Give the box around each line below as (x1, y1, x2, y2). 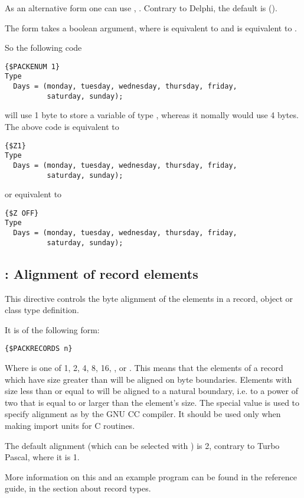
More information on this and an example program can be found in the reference (5, 470, 298, 483)
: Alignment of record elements (5, 264, 198, 282)
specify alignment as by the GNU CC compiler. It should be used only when (5, 408, 281, 420)
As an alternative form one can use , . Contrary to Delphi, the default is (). (5, 2, 277, 14)
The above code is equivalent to (5, 121, 119, 132)
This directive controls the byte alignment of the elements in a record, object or (5, 292, 293, 304)
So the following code (5, 41, 82, 54)
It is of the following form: (5, 323, 100, 336)
